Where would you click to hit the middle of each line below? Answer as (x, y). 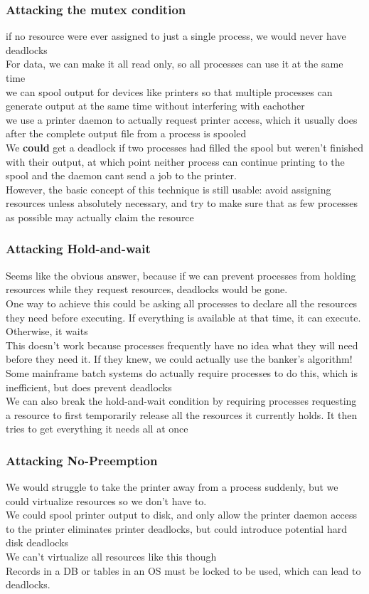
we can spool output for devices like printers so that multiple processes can (169, 91)
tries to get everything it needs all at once (97, 429)
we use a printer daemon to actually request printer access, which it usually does (182, 119)
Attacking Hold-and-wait (78, 249)
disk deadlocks (37, 542)
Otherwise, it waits (47, 331)
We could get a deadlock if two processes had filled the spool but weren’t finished (185, 147)
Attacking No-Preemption (82, 460)
